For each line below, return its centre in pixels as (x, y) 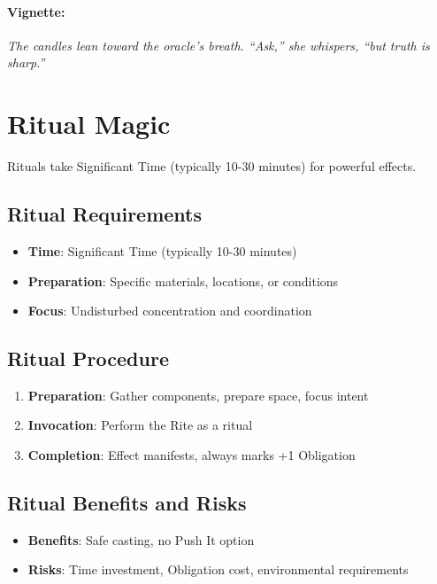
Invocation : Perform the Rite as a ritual (140, 425)
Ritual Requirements (105, 214)
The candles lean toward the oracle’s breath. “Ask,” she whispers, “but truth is (218, 45)
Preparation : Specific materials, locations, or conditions (183, 280)
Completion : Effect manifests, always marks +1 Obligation (192, 455)
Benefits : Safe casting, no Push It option (141, 539)
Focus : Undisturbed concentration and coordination (170, 311)
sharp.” (26, 62)
